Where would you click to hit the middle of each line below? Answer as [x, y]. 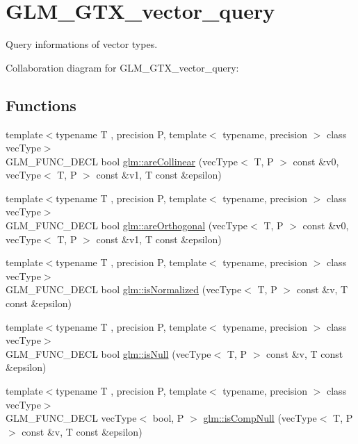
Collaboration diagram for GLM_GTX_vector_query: [122, 67]
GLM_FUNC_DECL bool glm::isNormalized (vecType [124, 289]
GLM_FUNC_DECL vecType [71, 418]
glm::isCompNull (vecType [260, 418]
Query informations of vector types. [82, 44]
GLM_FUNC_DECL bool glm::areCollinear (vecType [122, 161]
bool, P [168, 418]
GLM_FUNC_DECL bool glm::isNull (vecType [108, 353]
